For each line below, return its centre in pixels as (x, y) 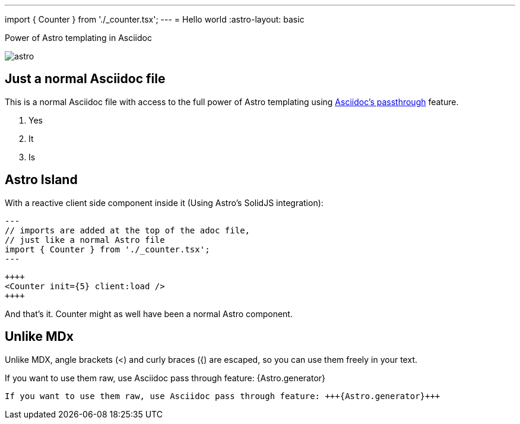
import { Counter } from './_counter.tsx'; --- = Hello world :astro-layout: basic (155, 19)
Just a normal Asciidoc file (85, 79)
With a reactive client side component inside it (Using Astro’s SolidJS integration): (164, 202)
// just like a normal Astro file (85, 240)
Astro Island (41, 180)
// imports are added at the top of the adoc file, (128, 230)
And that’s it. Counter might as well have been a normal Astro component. (149, 314)
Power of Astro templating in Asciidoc (78, 38)
